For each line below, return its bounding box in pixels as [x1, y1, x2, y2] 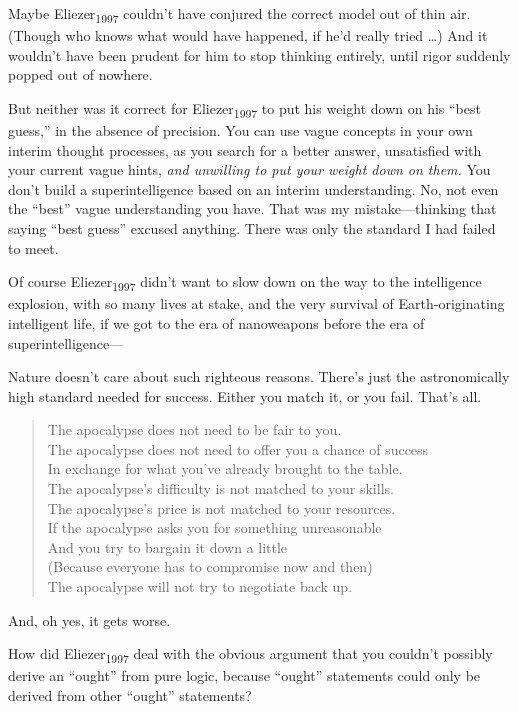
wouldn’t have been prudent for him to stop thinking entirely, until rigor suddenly [8, 44, 511, 65]
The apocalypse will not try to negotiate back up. [47, 576, 353, 597]
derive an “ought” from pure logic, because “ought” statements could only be [8, 665, 481, 686]
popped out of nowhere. [8, 64, 153, 85]
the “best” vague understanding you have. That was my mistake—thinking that [8, 198, 497, 219]
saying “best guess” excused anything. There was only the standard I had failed [8, 218, 496, 238]
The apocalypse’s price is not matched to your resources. [47, 497, 396, 518]
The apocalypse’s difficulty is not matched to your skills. [47, 478, 394, 499]
